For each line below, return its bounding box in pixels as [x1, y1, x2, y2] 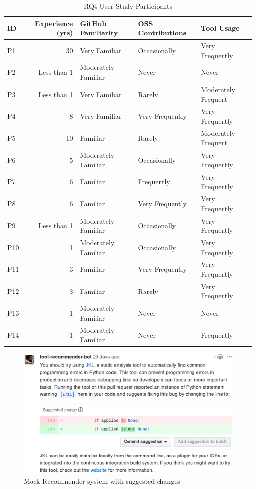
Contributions [138, 28, 186, 38]
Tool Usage [201, 23, 240, 33]
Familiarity [80, 28, 118, 38]
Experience [34, 18, 73, 28]
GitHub [80, 18, 107, 28]
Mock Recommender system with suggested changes [24, 475, 180, 486]
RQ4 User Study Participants [84, 1, 172, 11]
